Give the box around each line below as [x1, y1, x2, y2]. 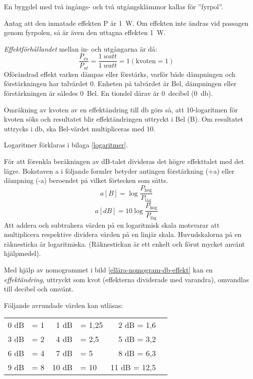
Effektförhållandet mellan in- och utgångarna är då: [4, 43, 157, 54]
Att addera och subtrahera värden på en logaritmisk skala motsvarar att [4, 219, 220, 230]
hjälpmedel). [4, 248, 41, 258]
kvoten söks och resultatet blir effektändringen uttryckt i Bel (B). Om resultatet [4, 114, 244, 124]
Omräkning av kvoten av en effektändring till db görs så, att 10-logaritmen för [4, 104, 238, 114]
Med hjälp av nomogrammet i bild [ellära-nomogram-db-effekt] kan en [4, 265, 213, 275]
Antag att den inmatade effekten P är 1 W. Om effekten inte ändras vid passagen [4, 18, 249, 28]
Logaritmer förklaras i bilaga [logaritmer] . [4, 140, 128, 150]
